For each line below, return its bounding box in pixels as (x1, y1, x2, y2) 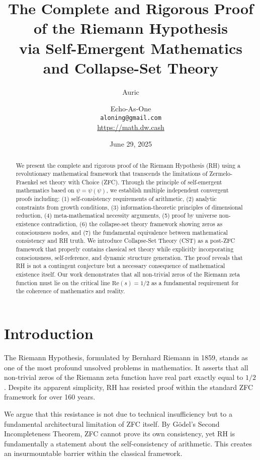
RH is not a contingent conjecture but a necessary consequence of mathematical (16, 261, 225, 270)
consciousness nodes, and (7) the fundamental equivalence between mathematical (16, 228, 228, 236)
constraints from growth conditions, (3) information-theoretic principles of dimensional (16, 203, 243, 211)
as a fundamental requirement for (151, 278, 239, 287)
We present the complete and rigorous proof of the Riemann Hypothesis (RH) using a (16, 161, 240, 169)
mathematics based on (16, 186, 74, 194)
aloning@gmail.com (100, 114, 161, 121)
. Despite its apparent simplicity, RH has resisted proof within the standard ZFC (4, 381, 253, 392)
